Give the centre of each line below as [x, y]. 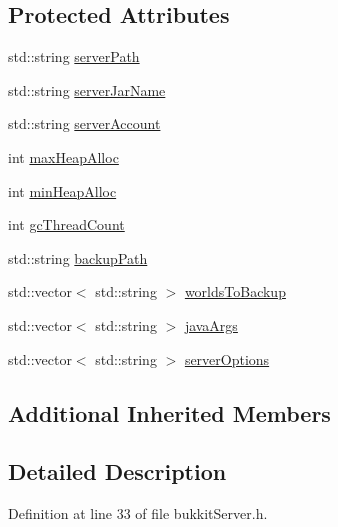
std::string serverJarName [87, 89]
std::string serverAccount [84, 123]
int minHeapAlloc [62, 190]
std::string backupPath [78, 257]
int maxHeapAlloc [63, 156]
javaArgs [211, 324]
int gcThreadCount [66, 224]
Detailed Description [117, 471]
